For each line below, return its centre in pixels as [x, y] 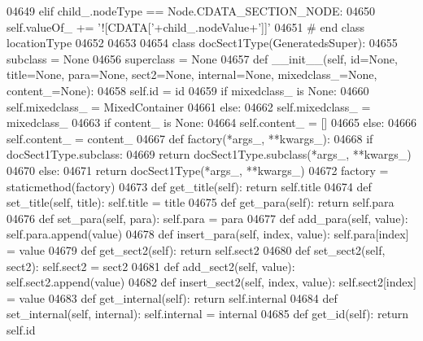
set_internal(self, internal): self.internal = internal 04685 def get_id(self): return [208, 314]
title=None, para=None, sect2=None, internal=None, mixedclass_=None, [192, 74]
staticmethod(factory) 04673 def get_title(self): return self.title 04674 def [189, 186]
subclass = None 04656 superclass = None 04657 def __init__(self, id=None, [202, 58]
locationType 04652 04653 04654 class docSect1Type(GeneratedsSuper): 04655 [202, 43]
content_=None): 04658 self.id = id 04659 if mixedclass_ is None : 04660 [188, 90]
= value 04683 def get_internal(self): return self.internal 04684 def [172, 297]
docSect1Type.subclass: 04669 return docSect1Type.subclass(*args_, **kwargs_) [209, 154]
